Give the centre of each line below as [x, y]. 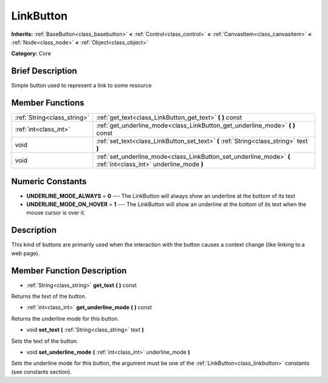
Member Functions [48, 103]
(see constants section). [42, 371]
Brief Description [44, 71]
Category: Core [31, 53]
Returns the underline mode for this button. [65, 319]
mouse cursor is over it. [56, 213]
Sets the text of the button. [45, 341]
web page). [26, 253]
